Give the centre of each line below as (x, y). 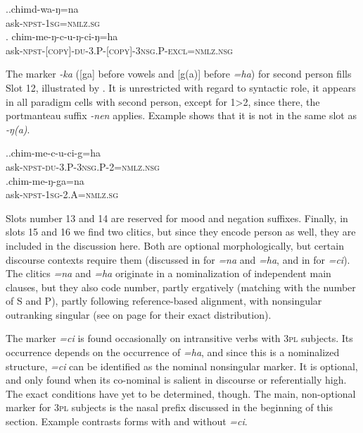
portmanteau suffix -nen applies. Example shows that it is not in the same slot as (181, 115)
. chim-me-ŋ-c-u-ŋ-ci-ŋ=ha (62, 36)
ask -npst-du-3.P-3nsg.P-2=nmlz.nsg (83, 166)
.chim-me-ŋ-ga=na (45, 180)
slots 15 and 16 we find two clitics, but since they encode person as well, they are (181, 232)
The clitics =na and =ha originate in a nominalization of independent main (168, 273)
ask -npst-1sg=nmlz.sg (53, 22)
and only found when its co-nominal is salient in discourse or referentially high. (176, 380)
